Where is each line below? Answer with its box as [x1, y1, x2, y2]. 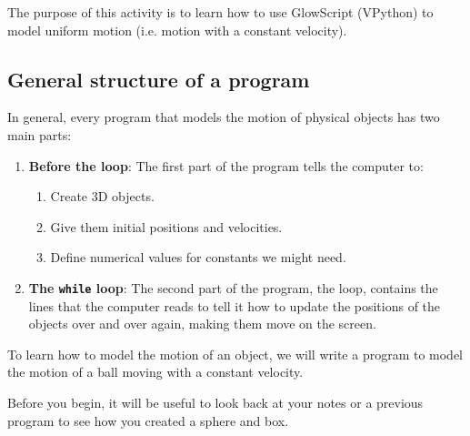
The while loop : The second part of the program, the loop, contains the [28, 278, 438, 297]
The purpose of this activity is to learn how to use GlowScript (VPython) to [7, 3, 434, 21]
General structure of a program [7, 65, 310, 93]
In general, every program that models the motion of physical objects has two [7, 107, 440, 127]
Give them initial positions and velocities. [50, 217, 283, 236]
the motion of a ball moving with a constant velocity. [7, 362, 304, 381]
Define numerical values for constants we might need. [50, 248, 346, 267]
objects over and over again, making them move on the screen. [28, 314, 376, 333]
